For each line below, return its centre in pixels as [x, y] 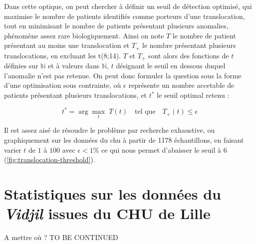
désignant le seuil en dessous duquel [171, 66]
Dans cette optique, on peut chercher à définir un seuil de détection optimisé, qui [128, 6]
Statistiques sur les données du [113, 193]
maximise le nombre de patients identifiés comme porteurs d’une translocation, [125, 16]
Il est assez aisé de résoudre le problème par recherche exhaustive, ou [110, 130]
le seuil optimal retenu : [193, 95]
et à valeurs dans [74, 66]
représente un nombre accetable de [181, 85]
